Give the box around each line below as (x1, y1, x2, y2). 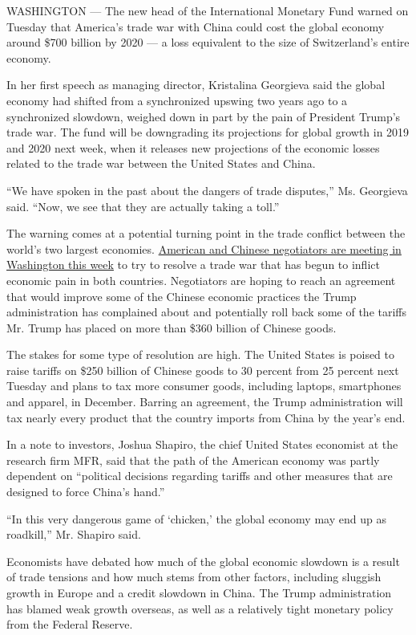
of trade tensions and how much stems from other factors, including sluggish (6, 568, 382, 585)
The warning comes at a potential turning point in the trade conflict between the (6, 225, 406, 242)
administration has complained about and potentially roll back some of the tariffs (6, 303, 407, 320)
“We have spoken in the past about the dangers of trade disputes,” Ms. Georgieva (6, 181, 408, 198)
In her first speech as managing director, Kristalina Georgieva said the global (6, 76, 386, 93)
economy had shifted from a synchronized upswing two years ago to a (6, 92, 348, 108)
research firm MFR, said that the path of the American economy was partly (6, 451, 380, 468)
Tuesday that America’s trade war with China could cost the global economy (6, 18, 385, 35)
